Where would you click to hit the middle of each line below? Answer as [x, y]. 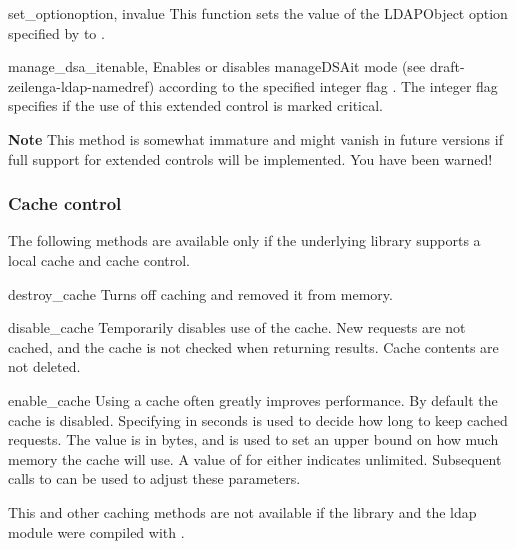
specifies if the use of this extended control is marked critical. [195, 105]
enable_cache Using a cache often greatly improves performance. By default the [253, 399]
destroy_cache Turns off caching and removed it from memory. [200, 293]
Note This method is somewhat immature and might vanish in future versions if [255, 138]
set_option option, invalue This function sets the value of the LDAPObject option [258, 13]
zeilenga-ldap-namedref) [81, 85]
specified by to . [56, 32]
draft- [447, 66]
